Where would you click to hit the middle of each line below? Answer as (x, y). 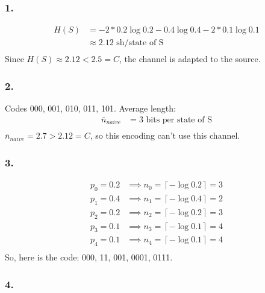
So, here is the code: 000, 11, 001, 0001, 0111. (89, 257)
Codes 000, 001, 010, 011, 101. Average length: (90, 108)
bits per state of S (179, 120)
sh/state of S (140, 43)
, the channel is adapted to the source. (190, 59)
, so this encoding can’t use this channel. (165, 135)
